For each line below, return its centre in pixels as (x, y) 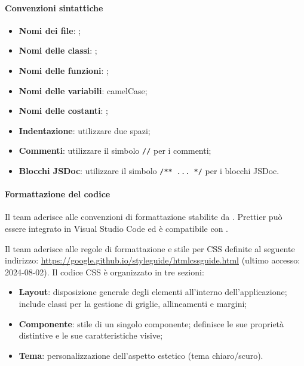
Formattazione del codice (58, 194)
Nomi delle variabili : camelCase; (83, 90)
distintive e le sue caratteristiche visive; (91, 335)
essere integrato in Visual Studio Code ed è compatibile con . (117, 229)
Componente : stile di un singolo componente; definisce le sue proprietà (151, 323)
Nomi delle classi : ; (58, 50)
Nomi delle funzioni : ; (64, 70)
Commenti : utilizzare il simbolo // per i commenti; (115, 151)
